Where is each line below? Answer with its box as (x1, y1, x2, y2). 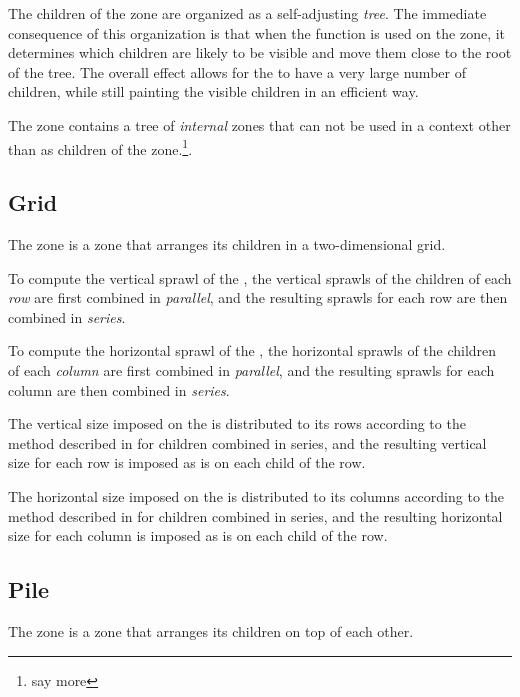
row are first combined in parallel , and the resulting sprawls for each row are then (8, 287, 508, 308)
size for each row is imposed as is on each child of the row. (8, 452, 366, 473)
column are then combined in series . (8, 379, 230, 400)
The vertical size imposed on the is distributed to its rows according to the (8, 413, 466, 434)
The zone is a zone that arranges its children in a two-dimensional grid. (8, 234, 446, 255)
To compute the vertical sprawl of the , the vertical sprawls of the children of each (8, 267, 512, 288)
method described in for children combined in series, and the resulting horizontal (8, 505, 503, 526)
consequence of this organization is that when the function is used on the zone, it (8, 22, 506, 43)
